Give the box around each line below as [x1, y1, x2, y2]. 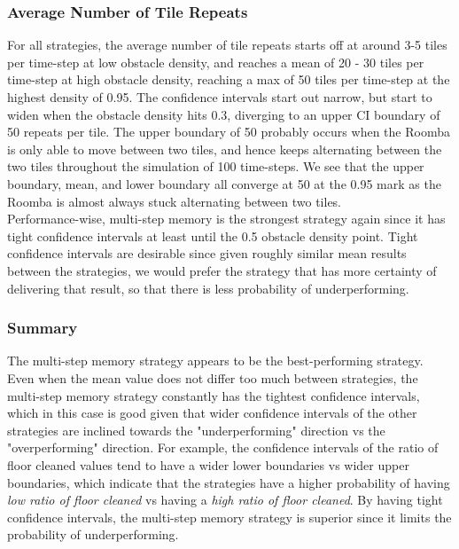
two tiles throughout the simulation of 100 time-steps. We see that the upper [7, 157, 424, 176]
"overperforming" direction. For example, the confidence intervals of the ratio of [7, 438, 439, 457]
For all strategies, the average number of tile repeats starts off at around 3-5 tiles [7, 35, 447, 54]
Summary [7, 317, 78, 339]
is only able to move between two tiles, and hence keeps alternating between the [7, 139, 442, 158]
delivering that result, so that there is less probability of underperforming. [7, 278, 409, 297]
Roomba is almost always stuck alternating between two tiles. [7, 192, 342, 210]
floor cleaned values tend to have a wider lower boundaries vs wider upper [7, 455, 409, 474]
